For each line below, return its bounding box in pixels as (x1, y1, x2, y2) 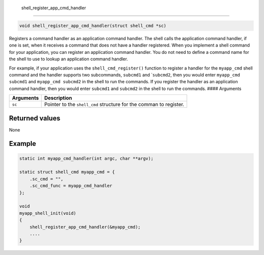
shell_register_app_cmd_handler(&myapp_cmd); (29, 224, 141, 230)
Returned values (9, 114, 61, 122)
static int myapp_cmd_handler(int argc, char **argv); (19, 156, 154, 161)
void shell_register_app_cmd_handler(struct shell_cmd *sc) (19, 23, 167, 28)
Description (44, 94, 72, 101)
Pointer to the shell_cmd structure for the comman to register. (44, 101, 184, 108)
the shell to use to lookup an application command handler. (9, 56, 128, 62)
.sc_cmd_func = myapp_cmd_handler (29, 183, 112, 188)
